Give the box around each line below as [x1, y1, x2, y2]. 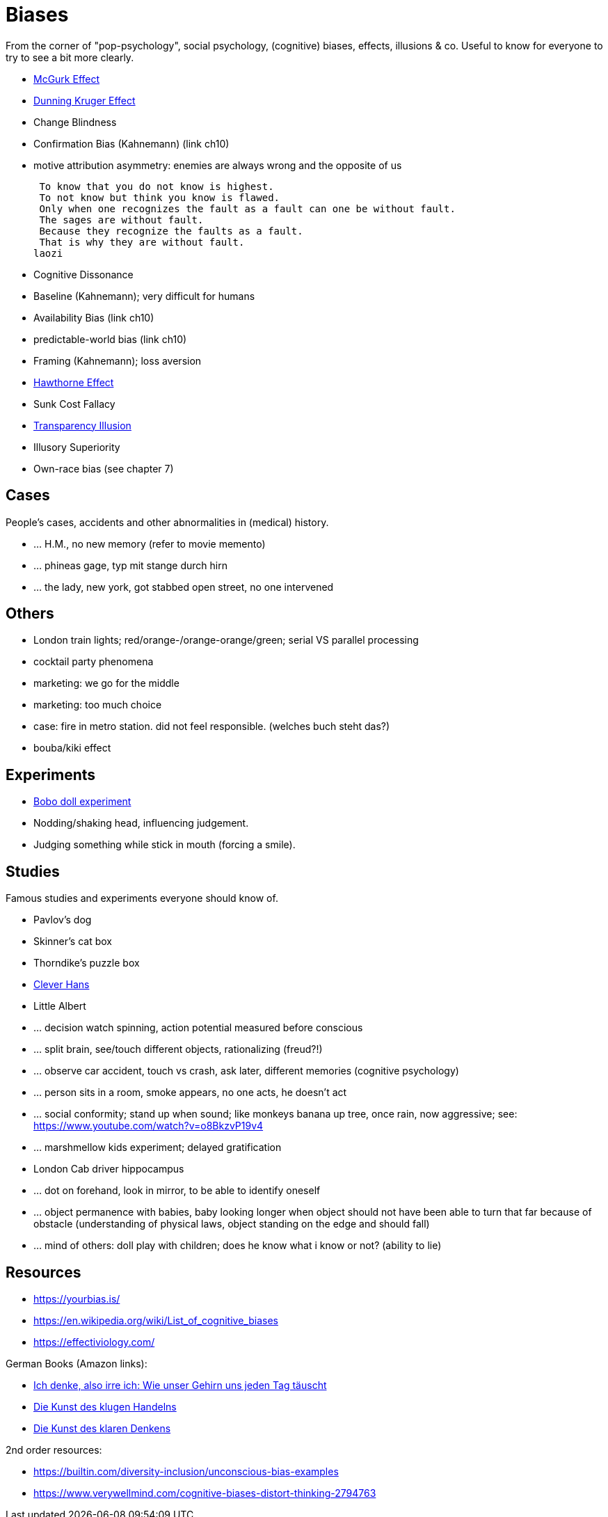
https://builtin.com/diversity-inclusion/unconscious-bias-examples [33, 1465, 339, 1477]
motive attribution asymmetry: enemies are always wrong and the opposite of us [33, 159, 402, 171]
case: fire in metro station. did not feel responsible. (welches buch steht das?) [33, 720, 390, 733]
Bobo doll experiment [33, 795, 131, 808]
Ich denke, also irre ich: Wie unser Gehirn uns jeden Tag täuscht [33, 1379, 327, 1391]
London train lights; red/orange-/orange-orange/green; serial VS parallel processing [33, 634, 419, 646]
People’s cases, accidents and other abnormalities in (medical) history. [6, 516, 329, 528]
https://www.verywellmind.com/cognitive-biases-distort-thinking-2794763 [33, 1486, 376, 1499]
